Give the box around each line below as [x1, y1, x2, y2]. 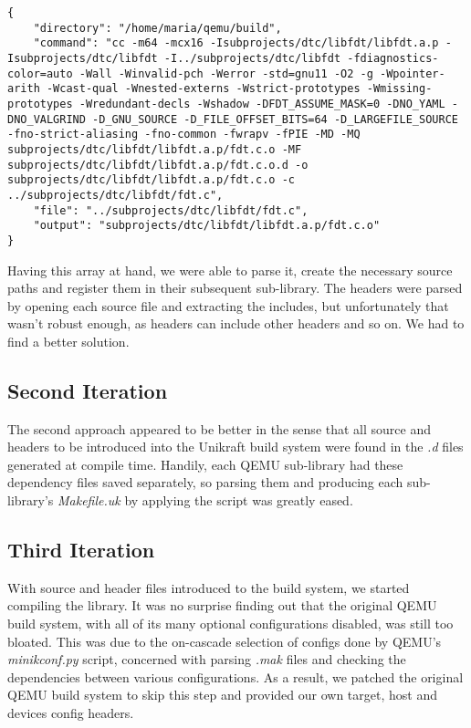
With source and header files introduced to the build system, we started [7, 577, 410, 597]
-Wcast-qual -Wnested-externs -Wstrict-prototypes [46, 82, 361, 96]
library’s [7, 491, 54, 510]
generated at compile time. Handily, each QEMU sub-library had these [7, 454, 403, 473]
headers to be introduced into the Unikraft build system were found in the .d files [7, 437, 464, 456]
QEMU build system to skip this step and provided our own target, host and [7, 685, 437, 704]
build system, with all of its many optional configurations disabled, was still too [7, 614, 454, 633]
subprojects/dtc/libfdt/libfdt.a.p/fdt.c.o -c [7, 173, 295, 187]
